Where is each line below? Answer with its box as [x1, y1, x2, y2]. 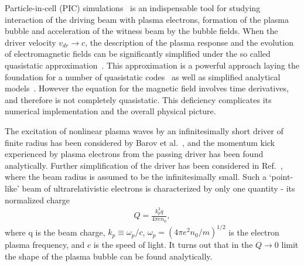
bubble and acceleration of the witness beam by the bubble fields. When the [5, 25, 278, 37]
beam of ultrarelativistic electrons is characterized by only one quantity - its [22, 182, 295, 194]
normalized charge [5, 193, 70, 206]
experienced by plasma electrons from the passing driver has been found [5, 148, 264, 160]
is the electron [228, 226, 279, 238]
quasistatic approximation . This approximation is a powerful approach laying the [5, 59, 299, 71]
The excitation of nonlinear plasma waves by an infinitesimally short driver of [5, 124, 283, 137]
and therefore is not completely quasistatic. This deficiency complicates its [5, 93, 272, 105]
